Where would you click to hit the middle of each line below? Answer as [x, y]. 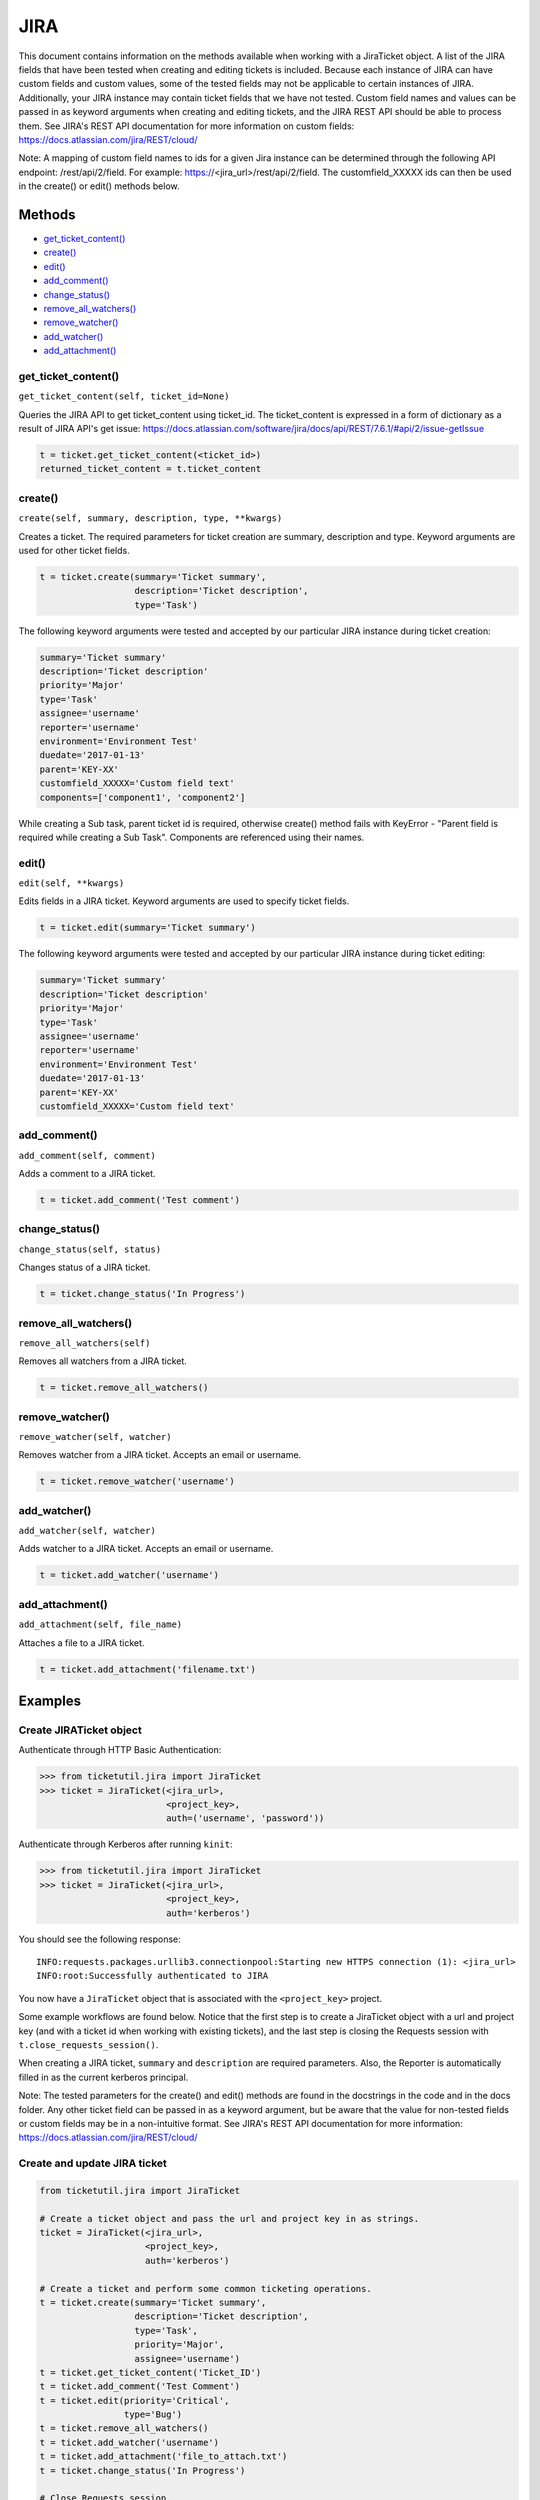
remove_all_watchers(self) [84, 1343]
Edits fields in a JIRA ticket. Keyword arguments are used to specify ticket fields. [184, 901]
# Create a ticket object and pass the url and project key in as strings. [229, 2218]
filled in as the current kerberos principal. [103, 2077]
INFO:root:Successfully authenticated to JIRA [152, 1976]
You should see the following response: [100, 1939]
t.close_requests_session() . [88, 2044]
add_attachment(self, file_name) [100, 1624]
